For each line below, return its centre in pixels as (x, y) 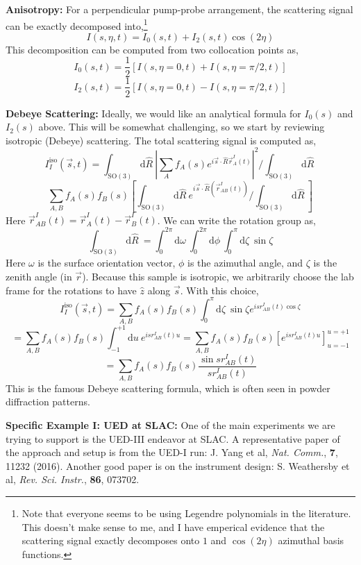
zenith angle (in (39, 276)
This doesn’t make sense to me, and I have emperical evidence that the (173, 526)
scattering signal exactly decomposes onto (111, 540)
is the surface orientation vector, (107, 263)
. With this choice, (219, 290)
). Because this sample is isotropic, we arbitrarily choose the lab (218, 276)
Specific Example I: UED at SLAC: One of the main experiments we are (170, 425)
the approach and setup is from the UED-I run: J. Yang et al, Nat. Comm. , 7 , (172, 452)
